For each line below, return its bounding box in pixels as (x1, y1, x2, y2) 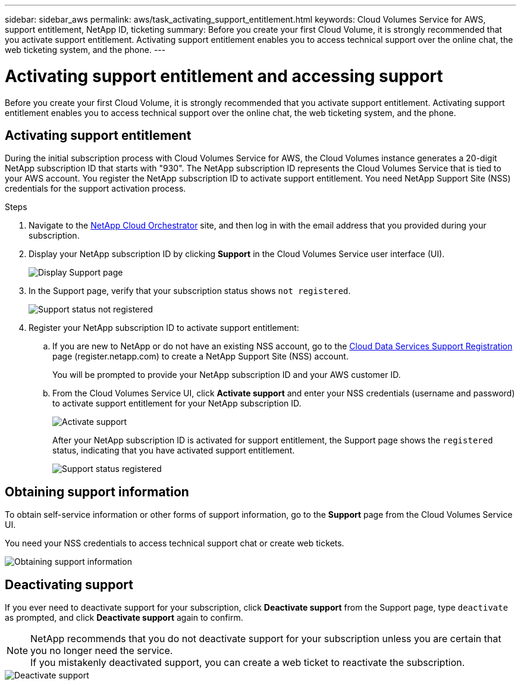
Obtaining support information (5, 484, 189, 499)
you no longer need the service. (30, 645, 173, 657)
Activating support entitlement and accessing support (5, 65, 443, 86)
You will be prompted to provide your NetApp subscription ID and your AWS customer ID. (52, 370, 401, 380)
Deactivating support (5, 577, 133, 592)
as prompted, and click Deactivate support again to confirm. (5, 612, 243, 623)
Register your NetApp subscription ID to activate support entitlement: (29, 323, 299, 333)
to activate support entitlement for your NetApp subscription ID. (52, 398, 302, 409)
